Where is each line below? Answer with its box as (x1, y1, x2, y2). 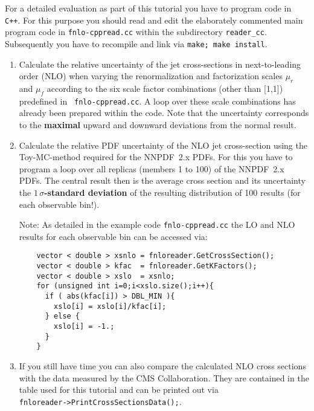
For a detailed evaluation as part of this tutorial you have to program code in (5, 2, 292, 14)
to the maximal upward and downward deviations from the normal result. (19, 118, 296, 131)
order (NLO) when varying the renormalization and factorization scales (19, 70, 283, 82)
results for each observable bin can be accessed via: (19, 230, 208, 242)
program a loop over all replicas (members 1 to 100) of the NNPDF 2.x (19, 162, 284, 175)
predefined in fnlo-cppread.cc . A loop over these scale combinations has (19, 94, 296, 107)
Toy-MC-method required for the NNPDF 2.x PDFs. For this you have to (19, 150, 293, 163)
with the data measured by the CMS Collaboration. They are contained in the (19, 371, 309, 384)
